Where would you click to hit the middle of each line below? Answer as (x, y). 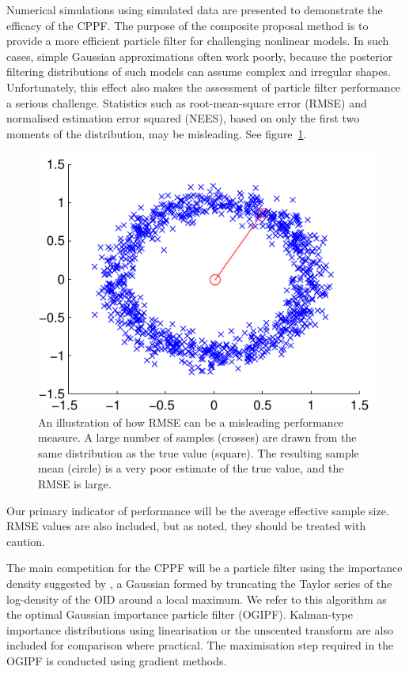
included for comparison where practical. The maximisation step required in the (200, 645)
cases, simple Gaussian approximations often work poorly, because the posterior (200, 56)
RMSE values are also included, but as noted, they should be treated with (186, 526)
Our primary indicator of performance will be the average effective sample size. (198, 510)
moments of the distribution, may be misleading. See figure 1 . (157, 133)
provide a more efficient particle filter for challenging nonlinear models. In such (198, 41)
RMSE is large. (75, 484)
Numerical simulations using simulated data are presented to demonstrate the (195, 9)
